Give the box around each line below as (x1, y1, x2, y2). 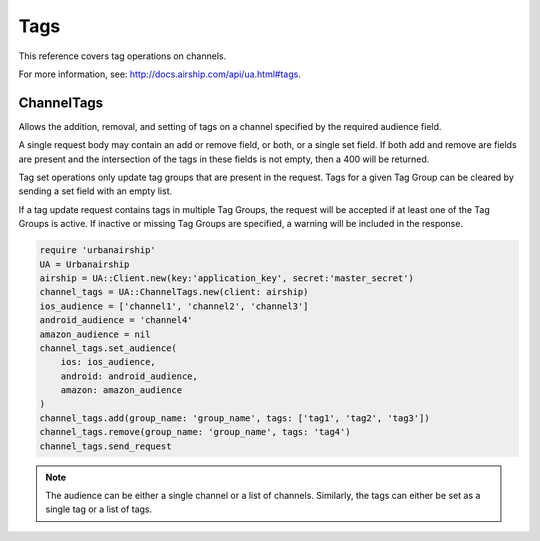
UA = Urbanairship (39, 258, 130, 270)
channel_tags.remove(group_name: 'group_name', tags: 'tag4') (39, 426, 351, 438)
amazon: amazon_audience (60, 385, 183, 396)
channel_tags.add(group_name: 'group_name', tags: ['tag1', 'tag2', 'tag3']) (39, 412, 430, 424)
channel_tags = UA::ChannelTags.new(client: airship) (39, 286, 309, 298)
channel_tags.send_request (39, 440, 172, 452)
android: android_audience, (60, 370, 199, 382)
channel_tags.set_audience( (39, 342, 177, 354)
